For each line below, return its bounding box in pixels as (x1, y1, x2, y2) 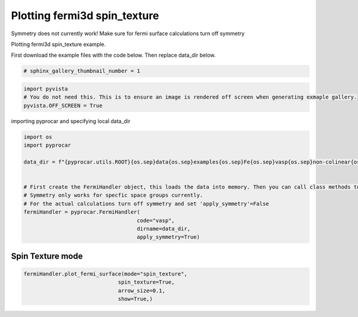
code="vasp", (137, 217, 175, 224)
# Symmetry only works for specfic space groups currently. (23, 192, 203, 199)
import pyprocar (23, 142, 72, 149)
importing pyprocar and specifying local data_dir (11, 117, 131, 125)
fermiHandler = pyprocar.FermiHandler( (23, 209, 140, 216)
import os (23, 133, 53, 140)
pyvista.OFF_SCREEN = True (23, 102, 103, 109)
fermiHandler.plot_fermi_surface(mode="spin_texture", (23, 270, 187, 277)
